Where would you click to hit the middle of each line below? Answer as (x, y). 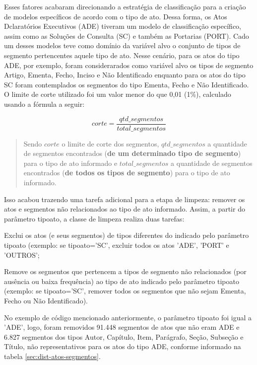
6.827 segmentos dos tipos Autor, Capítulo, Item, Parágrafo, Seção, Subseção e (124, 336)
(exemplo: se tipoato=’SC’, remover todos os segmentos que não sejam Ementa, (125, 291)
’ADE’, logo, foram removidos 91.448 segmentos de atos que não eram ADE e (122, 327)
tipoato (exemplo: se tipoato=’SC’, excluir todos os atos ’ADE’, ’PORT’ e (117, 245)
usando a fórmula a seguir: (44, 104)
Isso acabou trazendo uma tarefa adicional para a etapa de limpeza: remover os (125, 199)
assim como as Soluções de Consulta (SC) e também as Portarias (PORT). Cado (127, 36)
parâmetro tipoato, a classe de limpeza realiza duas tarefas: (94, 218)
